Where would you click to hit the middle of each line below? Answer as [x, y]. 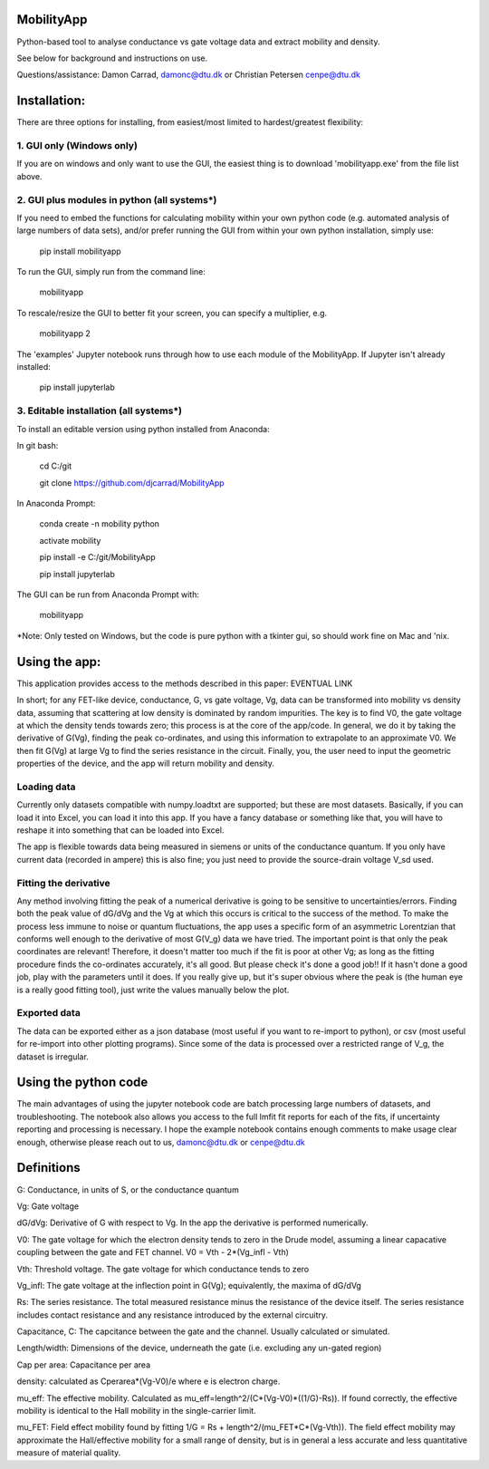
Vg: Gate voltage [48, 1206]
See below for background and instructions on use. [112, 58]
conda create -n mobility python [100, 524]
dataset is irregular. [53, 1057]
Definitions [48, 1168]
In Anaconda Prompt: [56, 504]
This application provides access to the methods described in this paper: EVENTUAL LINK [185, 683]
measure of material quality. [69, 1453]
